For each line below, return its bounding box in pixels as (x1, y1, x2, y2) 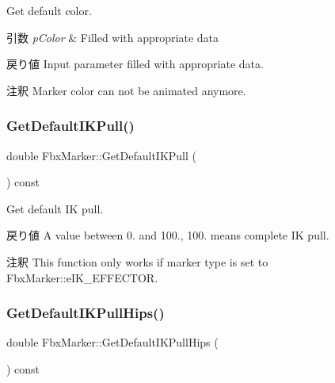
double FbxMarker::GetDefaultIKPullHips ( (6, 334, 219, 350)
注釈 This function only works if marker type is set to (6, 253, 268, 270)
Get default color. (6, 2, 92, 18)
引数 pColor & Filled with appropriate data (6, 29, 219, 45)
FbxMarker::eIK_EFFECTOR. (6, 269, 158, 285)
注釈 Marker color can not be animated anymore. (6, 82, 246, 98)
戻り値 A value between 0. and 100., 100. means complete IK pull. (6, 227, 329, 243)
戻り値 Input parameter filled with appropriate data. (6, 56, 264, 72)
